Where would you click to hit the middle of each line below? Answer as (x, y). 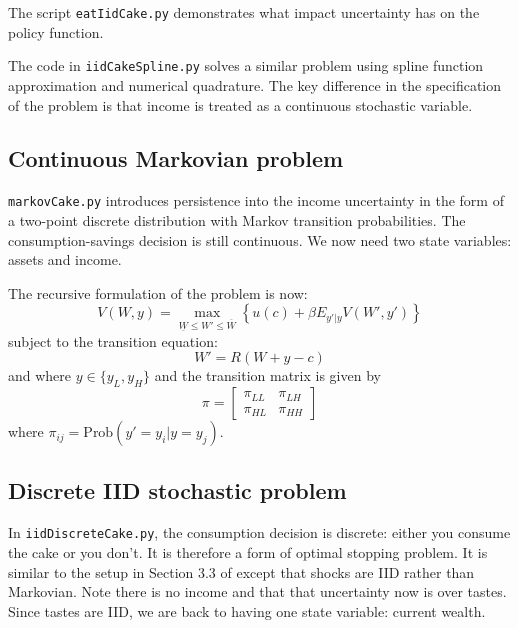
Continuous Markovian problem (176, 158)
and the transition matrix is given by (267, 375)
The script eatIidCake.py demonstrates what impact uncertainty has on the (244, 12)
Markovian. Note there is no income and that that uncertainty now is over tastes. (257, 591)
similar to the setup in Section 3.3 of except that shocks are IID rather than (241, 571)
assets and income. (65, 259)
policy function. (56, 31)
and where (40, 375)
